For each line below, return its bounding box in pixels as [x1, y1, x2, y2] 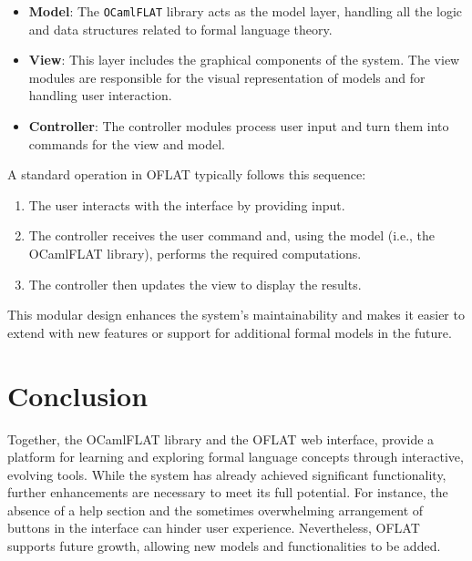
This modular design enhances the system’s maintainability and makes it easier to [7, 305, 465, 324]
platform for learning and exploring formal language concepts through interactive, [7, 447, 464, 466]
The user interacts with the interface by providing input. [28, 195, 345, 214]
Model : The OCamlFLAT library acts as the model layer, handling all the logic [28, 2, 463, 20]
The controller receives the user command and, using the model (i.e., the [28, 226, 436, 245]
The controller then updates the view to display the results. [28, 274, 362, 293]
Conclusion [7, 376, 149, 413]
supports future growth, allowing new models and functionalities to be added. [7, 536, 441, 556]
